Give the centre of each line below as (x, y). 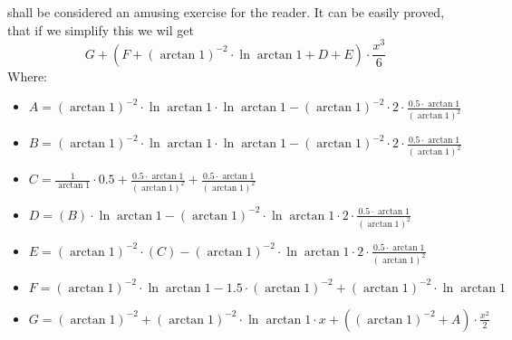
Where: (27, 76)
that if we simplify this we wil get (101, 29)
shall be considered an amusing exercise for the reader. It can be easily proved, (226, 12)
